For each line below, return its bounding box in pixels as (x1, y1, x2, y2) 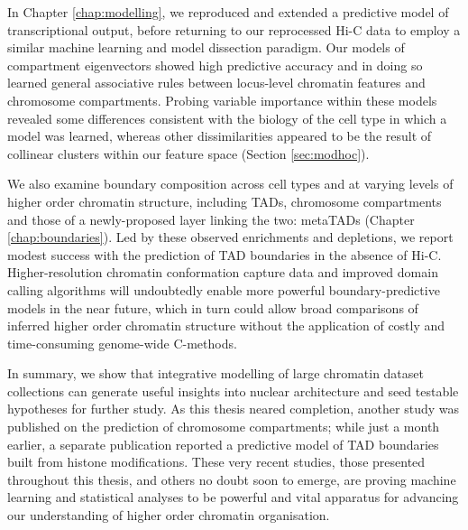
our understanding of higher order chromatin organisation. (7, 506, 330, 525)
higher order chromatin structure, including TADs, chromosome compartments (7, 191, 442, 210)
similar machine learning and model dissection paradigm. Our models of (7, 38, 405, 57)
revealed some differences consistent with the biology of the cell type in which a (7, 108, 447, 127)
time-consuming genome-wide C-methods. (7, 333, 237, 352)
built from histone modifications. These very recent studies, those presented (7, 452, 426, 471)
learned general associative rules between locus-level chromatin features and (7, 73, 426, 92)
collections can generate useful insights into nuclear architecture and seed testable (7, 381, 459, 400)
